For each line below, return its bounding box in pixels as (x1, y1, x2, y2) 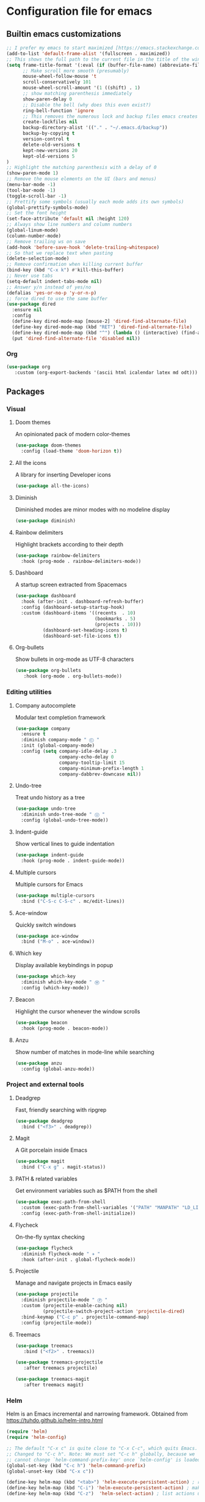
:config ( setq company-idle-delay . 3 (21, 749, 117, 755)
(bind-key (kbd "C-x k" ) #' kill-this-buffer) (6, 267, 124, 273)
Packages (6, 386, 45, 396)
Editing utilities (6, 688, 52, 696)
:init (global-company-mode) (21, 742, 95, 749)
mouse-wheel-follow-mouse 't (22, 74, 97, 80)
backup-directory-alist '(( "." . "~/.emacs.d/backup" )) (22, 124, 168, 131)
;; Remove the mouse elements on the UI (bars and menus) (6, 176, 157, 182)
